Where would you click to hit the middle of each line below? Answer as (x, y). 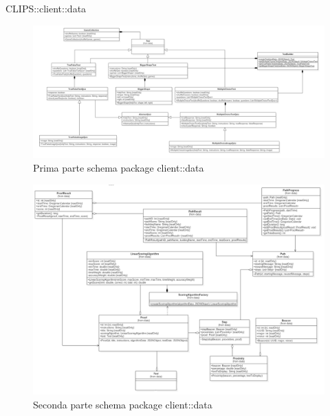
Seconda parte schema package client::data (123, 404)
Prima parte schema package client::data (119, 167)
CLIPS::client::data (46, 8)
